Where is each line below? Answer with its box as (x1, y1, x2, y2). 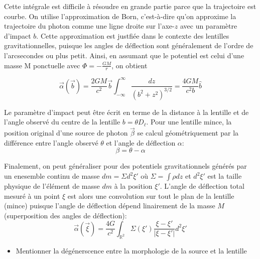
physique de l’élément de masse (4, 181, 100, 191)
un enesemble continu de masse (4, 171, 100, 181)
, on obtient (111, 60, 148, 70)
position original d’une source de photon (4, 127, 128, 138)
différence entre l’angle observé (4, 137, 98, 148)
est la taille (207, 171, 242, 181)
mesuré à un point (4, 190, 60, 201)
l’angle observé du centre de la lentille (4, 116, 120, 127)
